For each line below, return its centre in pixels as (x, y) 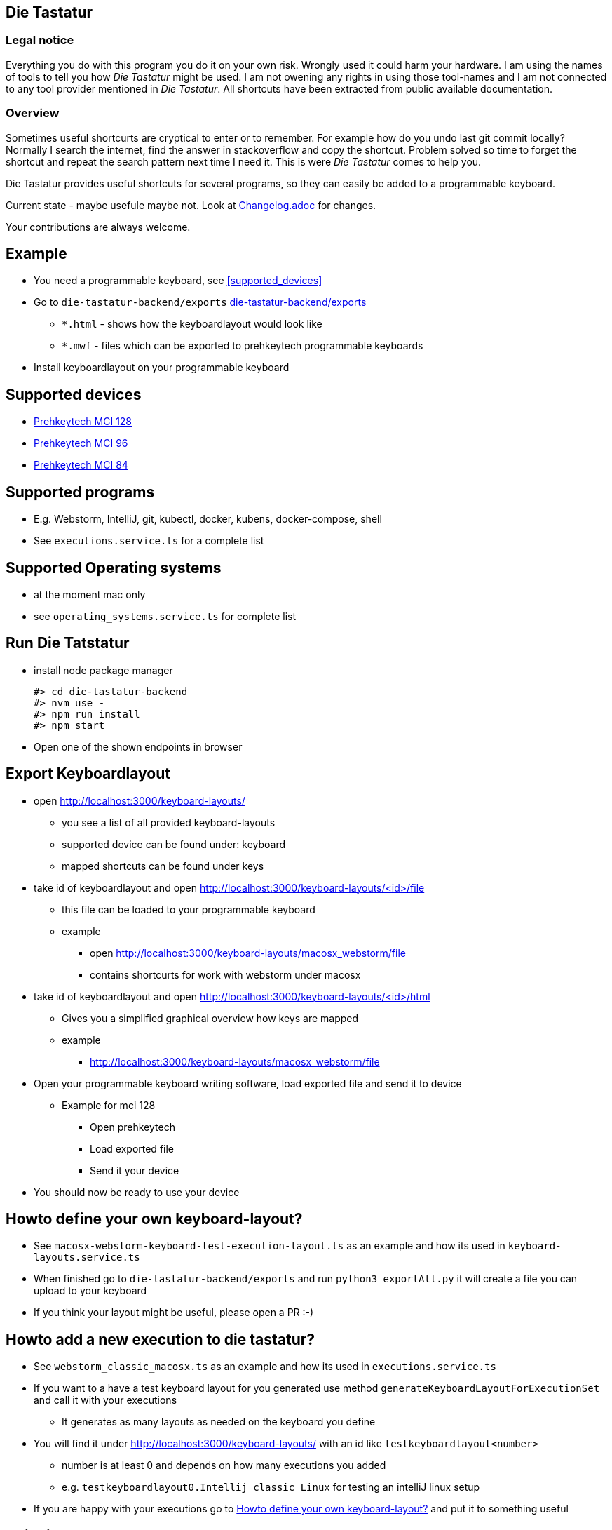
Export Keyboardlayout (88, 774)
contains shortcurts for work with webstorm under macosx (225, 974)
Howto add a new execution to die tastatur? (161, 1339)
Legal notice (40, 40)
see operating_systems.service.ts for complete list (165, 616)
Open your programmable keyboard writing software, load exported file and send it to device (248, 1083)
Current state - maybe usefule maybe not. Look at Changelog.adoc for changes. (191, 205)
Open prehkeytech (132, 1127)
